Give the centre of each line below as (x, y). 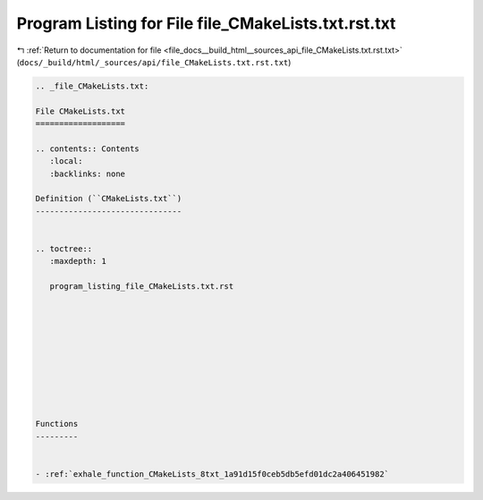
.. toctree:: (64, 249)
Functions (57, 424)
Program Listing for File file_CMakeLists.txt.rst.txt (206, 23)
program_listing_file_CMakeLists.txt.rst (142, 287)
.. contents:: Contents (88, 148)
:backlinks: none (87, 174)
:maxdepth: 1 (78, 261)
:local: (66, 161)
